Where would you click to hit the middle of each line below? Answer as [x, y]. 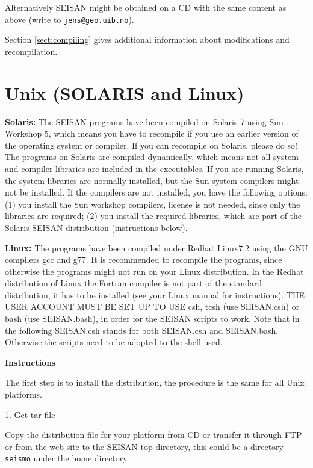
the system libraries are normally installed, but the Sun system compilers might [152, 180]
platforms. [23, 394]
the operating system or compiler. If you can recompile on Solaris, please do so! [151, 145]
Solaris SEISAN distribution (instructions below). [96, 227]
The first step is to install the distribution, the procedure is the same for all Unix [155, 382]
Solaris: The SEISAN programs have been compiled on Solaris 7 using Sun [144, 121]
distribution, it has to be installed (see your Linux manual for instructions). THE [155, 294]
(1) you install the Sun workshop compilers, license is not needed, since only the [153, 204]
